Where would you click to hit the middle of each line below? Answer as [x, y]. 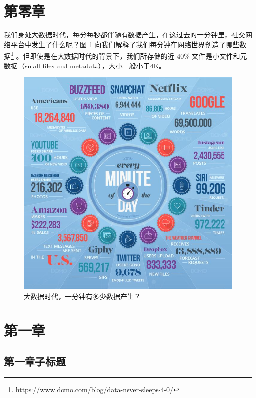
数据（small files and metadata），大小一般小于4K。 [85, 65]
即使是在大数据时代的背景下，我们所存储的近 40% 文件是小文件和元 [138, 55]
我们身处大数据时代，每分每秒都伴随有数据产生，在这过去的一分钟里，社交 [125, 35]
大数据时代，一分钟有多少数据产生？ [82, 296]
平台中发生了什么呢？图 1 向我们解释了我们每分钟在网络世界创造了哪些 [125, 44]
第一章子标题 [35, 361]
